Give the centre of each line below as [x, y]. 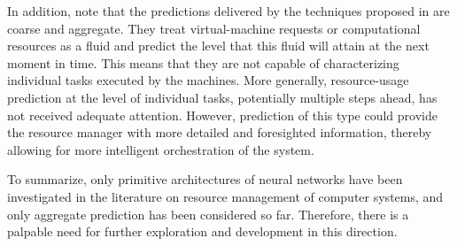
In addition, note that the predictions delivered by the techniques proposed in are [228, 11]
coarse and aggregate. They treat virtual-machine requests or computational [214, 28]
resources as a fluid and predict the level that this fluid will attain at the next [218, 46]
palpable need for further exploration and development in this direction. [202, 231]
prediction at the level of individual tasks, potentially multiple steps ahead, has [222, 97]
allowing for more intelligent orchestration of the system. [161, 149]
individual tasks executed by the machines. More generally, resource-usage [208, 80]
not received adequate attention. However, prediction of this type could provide [222, 115]
